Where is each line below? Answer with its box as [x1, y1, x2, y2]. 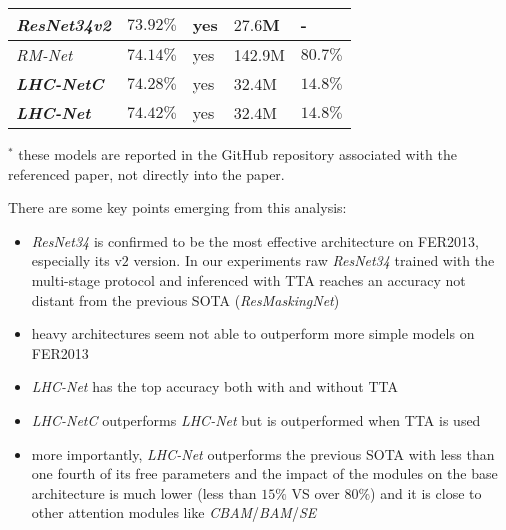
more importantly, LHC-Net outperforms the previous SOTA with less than [31, 443, 495, 464]
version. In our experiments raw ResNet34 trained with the [133, 250, 495, 271]
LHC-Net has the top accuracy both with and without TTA [31, 376, 398, 397]
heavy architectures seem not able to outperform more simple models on [31, 323, 475, 344]
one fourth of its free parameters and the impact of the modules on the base [31, 463, 498, 484]
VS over [291, 482, 340, 503]
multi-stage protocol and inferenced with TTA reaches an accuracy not [31, 269, 466, 290]
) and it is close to [370, 482, 482, 503]
